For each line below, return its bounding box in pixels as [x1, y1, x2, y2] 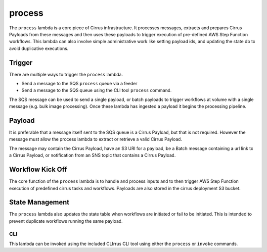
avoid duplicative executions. [9, 45, 69, 51]
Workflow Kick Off [9, 165, 67, 174]
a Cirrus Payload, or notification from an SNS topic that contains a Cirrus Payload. [9, 152, 176, 158]
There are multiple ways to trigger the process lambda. [9, 71, 123, 77]
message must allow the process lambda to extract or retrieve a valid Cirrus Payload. [9, 136, 182, 142]
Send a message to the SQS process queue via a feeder [21, 81, 138, 87]
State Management [9, 198, 69, 206]
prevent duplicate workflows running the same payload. [9, 218, 123, 224]
